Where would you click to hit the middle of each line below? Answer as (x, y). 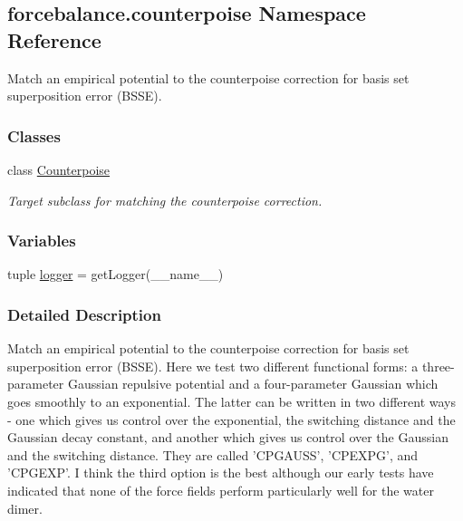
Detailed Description (84, 314)
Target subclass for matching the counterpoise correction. (165, 200)
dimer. (25, 508)
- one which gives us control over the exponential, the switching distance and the (231, 419)
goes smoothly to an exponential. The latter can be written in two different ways (231, 401)
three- (438, 366)
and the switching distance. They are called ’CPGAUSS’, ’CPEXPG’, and (213, 454)
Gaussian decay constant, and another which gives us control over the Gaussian (228, 437)
